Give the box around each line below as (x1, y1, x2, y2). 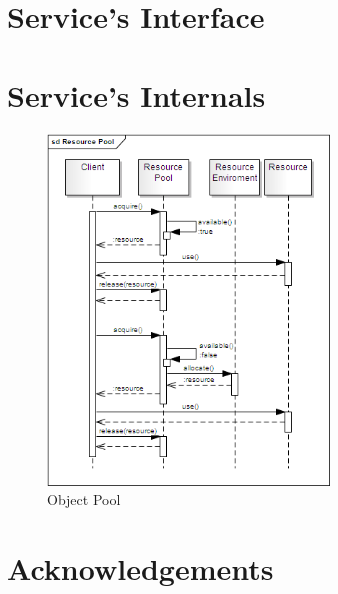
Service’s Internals (7, 74, 266, 115)
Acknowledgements (7, 548, 274, 589)
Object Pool (47, 489, 121, 510)
